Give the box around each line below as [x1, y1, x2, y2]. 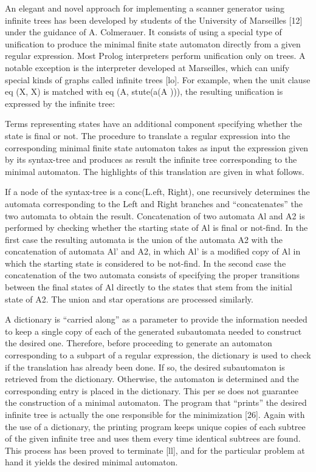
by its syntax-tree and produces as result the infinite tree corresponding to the [5, 153, 297, 166]
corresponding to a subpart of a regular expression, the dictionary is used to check [5, 349, 311, 361]
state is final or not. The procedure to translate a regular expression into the [5, 129, 290, 142]
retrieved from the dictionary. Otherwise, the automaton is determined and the [5, 372, 299, 385]
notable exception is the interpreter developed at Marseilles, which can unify [5, 61, 290, 74]
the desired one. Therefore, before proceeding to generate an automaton [5, 337, 272, 349]
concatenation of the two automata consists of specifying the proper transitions [5, 268, 300, 281]
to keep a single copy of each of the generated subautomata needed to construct [5, 324, 302, 337]
